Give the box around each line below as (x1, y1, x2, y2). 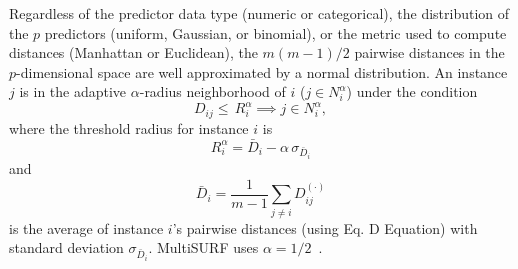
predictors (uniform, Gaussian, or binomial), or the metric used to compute (44, 22, 507, 43)
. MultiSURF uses (148, 237, 259, 258)
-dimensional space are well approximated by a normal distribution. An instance (16, 61, 508, 82)
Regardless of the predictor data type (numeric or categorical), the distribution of (9, 3, 510, 23)
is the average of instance (9, 217, 164, 238)
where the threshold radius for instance (9, 117, 249, 138)
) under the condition (346, 81, 478, 102)
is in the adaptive (19, 81, 127, 102)
